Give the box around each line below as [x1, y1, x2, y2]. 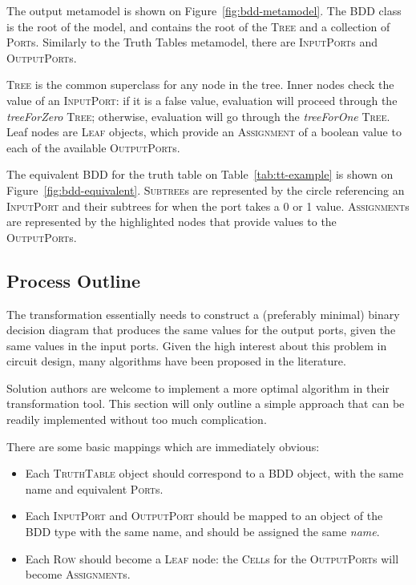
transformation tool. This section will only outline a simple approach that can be [6, 395, 405, 412]
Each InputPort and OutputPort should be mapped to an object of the [25, 507, 383, 524]
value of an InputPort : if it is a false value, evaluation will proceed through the [6, 91, 398, 108]
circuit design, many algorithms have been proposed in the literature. [6, 353, 346, 369]
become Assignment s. [25, 566, 131, 583]
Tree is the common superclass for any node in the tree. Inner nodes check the [6, 76, 394, 93]
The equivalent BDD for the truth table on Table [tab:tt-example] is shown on [6, 166, 394, 183]
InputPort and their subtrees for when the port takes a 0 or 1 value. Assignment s [6, 197, 410, 214]
